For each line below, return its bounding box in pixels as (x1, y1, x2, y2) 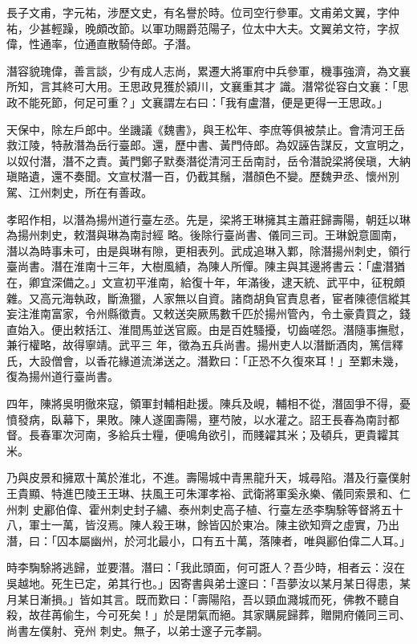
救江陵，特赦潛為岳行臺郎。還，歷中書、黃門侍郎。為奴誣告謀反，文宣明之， (6, 137, 411, 153)
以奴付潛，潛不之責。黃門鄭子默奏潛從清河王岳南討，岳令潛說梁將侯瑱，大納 (6, 152, 411, 169)
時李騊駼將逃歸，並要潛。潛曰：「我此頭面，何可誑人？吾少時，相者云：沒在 (6, 559, 405, 576)
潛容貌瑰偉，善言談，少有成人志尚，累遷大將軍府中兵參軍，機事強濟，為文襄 (6, 62, 411, 79)
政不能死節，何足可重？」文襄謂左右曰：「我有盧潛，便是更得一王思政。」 (6, 93, 388, 110)
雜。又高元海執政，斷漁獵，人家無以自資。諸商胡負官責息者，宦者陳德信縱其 (6, 289, 411, 306)
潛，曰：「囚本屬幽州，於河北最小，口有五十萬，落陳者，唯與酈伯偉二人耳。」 (6, 532, 411, 548)
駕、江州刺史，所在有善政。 (6, 183, 152, 200)
